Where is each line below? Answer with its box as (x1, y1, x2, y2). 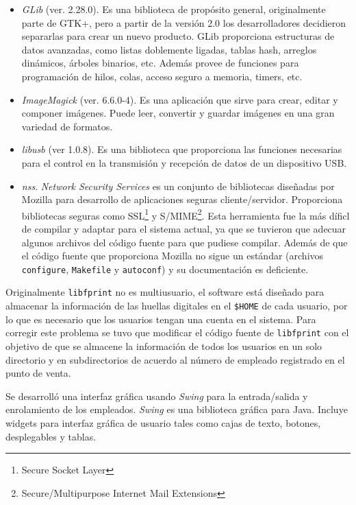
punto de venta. (5, 366, 71, 380)
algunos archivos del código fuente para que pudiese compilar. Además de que (21, 235, 348, 249)
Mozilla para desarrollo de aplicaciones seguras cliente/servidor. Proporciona (21, 192, 343, 207)
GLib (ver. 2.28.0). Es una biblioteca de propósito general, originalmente (21, 2, 326, 16)
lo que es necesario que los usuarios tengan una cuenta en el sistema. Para (5, 312, 316, 326)
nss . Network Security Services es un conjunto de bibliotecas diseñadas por (21, 178, 335, 193)
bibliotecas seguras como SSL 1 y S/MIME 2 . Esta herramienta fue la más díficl (21, 206, 350, 222)
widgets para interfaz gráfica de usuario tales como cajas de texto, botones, (5, 415, 321, 430)
